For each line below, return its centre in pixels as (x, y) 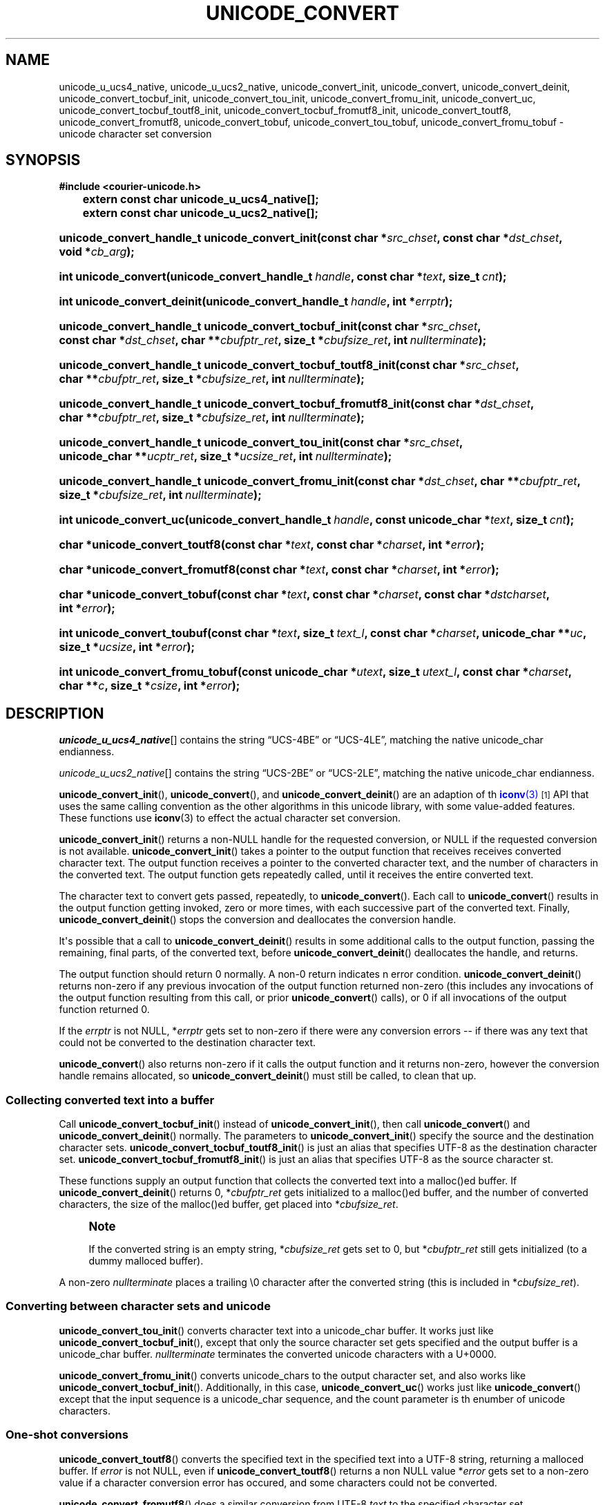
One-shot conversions (67, 1435)
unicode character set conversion (135, 133)
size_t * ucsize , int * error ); (127, 647)
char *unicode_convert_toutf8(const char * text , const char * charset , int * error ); (272, 545)
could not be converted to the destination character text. (188, 1043)
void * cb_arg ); (97, 252)
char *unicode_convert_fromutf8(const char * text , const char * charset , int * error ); (279, 570)
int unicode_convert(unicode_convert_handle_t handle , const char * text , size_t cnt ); (283, 277)
